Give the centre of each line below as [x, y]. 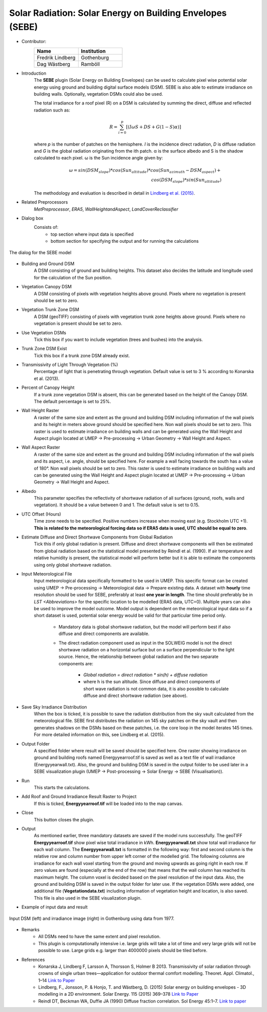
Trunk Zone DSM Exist [44, 349]
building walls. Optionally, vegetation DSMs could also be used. [98, 94]
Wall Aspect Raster [41, 447]
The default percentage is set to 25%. [72, 402]
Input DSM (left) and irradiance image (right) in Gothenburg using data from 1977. [92, 918]
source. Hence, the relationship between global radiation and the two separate [138, 657]
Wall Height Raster [40, 411]
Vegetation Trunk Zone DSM [50, 310]
